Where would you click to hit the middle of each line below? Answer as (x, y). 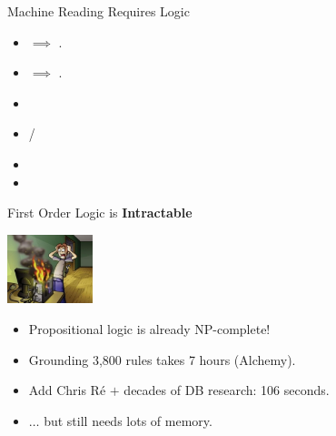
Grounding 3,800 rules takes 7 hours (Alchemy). (162, 359)
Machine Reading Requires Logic (99, 11)
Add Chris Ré (67, 390)
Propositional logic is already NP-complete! (149, 328)
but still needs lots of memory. (128, 420)
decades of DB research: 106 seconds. (227, 390)
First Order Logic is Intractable (100, 213)
